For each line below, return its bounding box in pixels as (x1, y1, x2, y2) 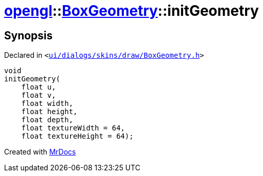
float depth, (21, 116, 73, 124)
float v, (21, 91, 56, 100)
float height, (21, 107, 78, 116)
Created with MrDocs (4, 147, 76, 157)
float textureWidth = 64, (21, 124, 125, 133)
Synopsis (4, 29, 53, 42)
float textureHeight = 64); (21, 132, 134, 141)
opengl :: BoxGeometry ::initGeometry (4, 2, 259, 19)
